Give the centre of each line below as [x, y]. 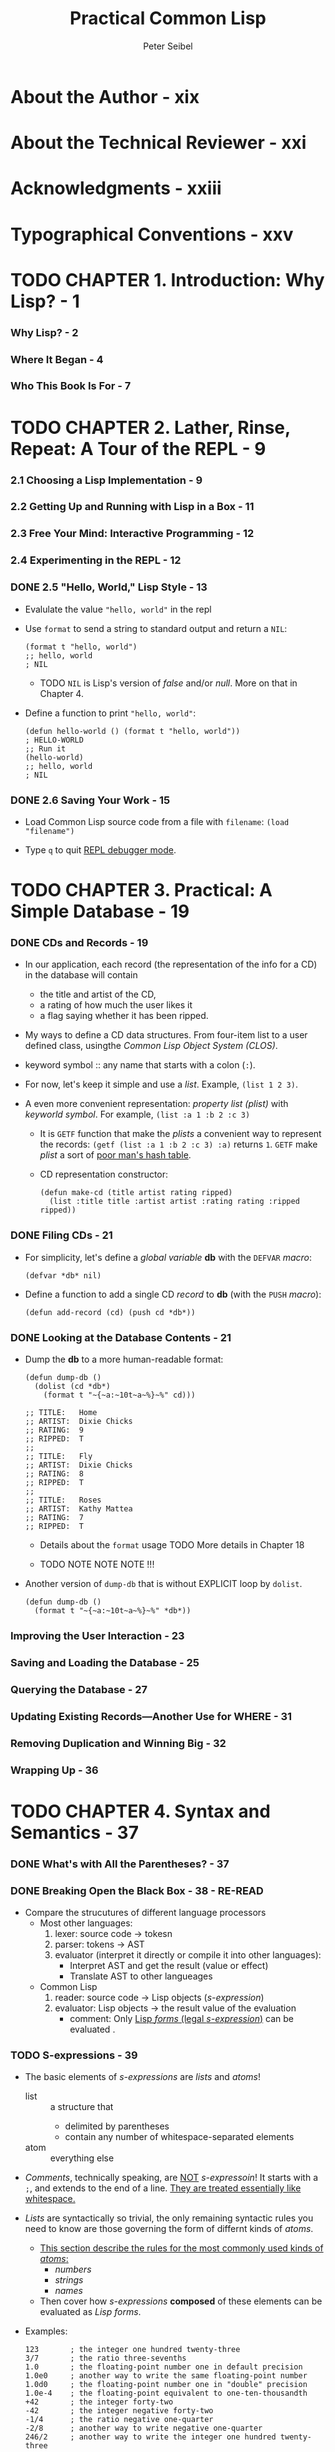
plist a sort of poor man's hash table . [115, 1155]
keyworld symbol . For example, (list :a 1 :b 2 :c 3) [137, 1114]
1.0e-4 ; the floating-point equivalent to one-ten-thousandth [166, 2393]
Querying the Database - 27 [79, 1689]
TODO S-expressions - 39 [74, 2055]
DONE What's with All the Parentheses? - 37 [120, 1864]
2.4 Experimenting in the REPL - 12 [96, 560]
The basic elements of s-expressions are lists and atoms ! [143, 2077]
